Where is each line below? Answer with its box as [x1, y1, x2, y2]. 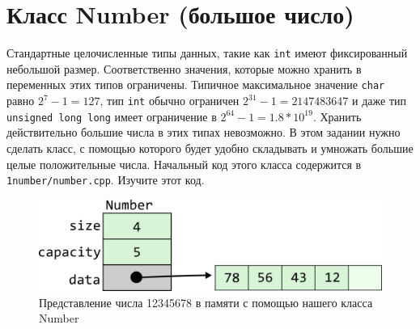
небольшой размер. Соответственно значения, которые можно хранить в [6, 60, 362, 77]
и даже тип [352, 92, 406, 109]
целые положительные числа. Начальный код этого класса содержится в [6, 155, 362, 172]
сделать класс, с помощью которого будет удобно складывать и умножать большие [6, 139, 414, 156]
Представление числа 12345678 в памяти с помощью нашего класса [39, 293, 373, 310]
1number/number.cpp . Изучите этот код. [6, 171, 205, 188]
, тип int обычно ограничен [100, 92, 240, 109]
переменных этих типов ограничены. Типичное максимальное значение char [6, 76, 385, 93]
